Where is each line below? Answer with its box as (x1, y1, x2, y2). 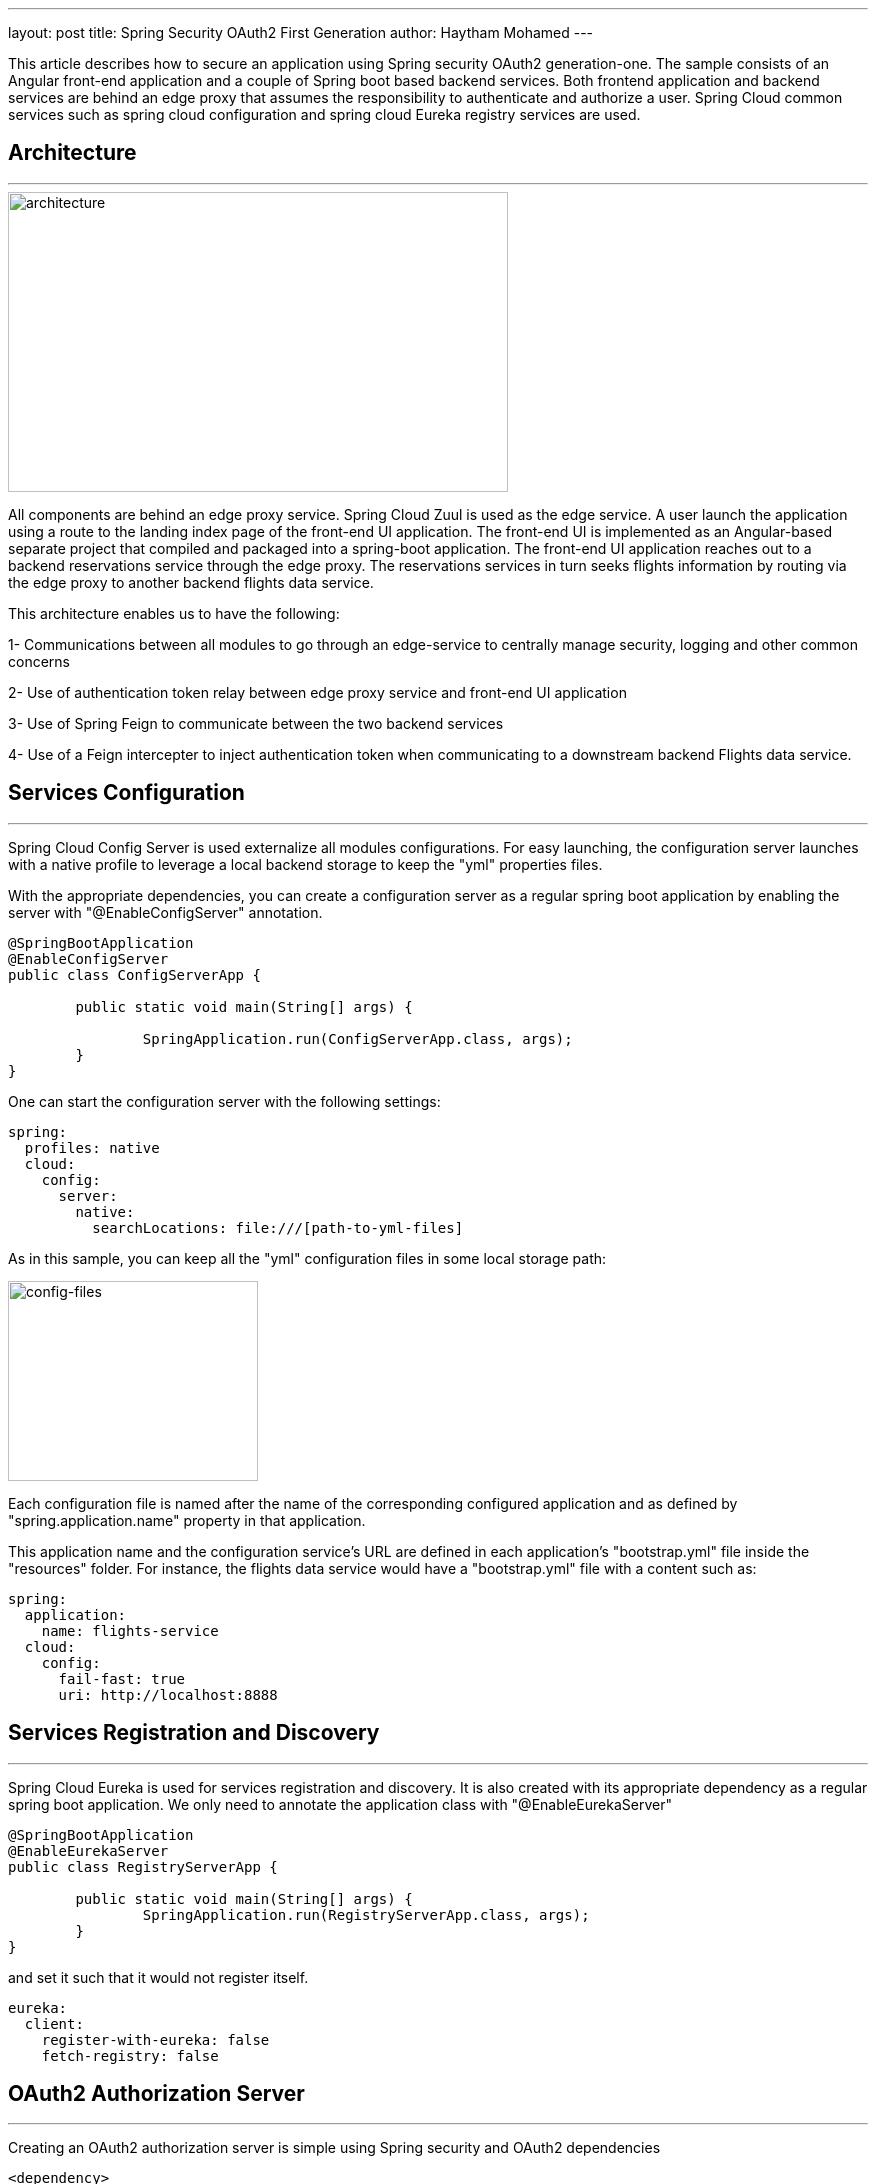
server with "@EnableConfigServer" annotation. (8, 903, 323, 921)
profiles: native (24, 1139, 160, 1156)
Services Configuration (8, 780, 245, 806)
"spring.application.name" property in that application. (8, 1511, 366, 1529)
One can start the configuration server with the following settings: (8, 1092, 441, 1110)
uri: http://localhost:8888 (58, 1686, 278, 1703)
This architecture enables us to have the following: (8, 604, 340, 622)
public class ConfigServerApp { (8, 966, 261, 983)
